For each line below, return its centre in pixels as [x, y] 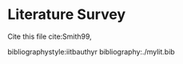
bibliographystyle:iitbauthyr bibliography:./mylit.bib [91, 51]
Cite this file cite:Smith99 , [50, 36]
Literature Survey [66, 15]
